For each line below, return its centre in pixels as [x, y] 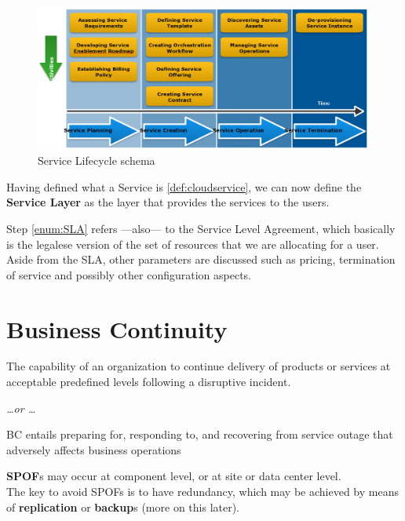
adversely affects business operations [94, 449]
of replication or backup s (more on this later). [123, 506]
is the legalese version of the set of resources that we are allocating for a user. [193, 244]
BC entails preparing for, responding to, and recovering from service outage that [200, 434]
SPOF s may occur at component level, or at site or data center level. [174, 476]
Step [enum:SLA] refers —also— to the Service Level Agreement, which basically [201, 228]
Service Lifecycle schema [97, 160]
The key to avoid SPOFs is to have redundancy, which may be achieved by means [202, 492]
